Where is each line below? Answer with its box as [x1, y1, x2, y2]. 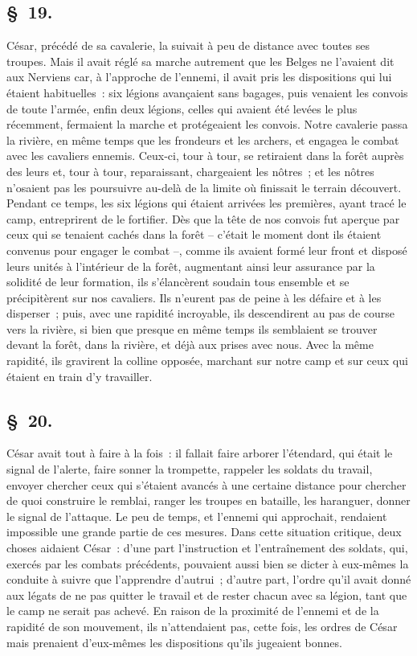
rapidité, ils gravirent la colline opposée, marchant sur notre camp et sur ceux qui [6, 352, 408, 369]
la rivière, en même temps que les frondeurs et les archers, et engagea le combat [6, 131, 399, 148]
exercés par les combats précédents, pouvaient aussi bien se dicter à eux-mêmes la [6, 555, 409, 572]
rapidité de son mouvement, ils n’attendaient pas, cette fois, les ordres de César [6, 618, 398, 634]
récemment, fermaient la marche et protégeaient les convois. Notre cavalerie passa [6, 116, 408, 133]
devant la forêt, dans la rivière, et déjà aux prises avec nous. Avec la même [6, 336, 374, 353]
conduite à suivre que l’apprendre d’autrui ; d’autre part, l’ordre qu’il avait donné [6, 571, 411, 588]
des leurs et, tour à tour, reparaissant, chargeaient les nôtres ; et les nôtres [6, 162, 374, 179]
